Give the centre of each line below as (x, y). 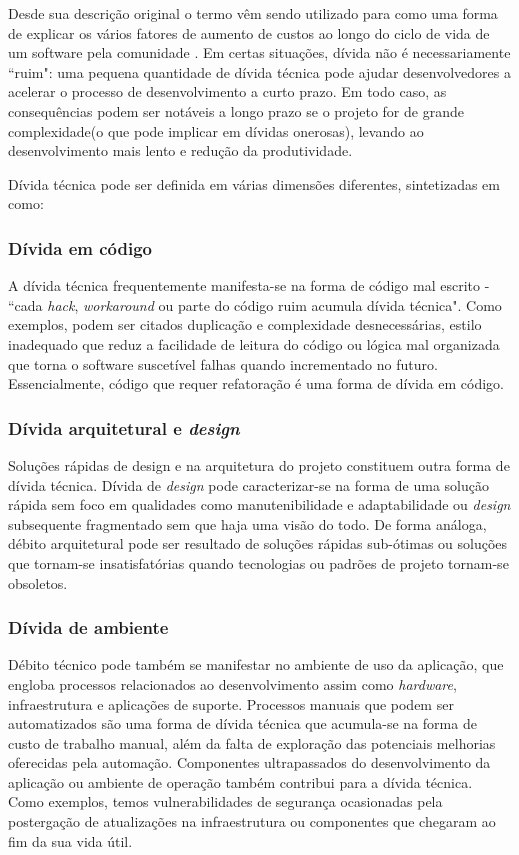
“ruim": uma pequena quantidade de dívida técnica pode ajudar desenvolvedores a (259, 71)
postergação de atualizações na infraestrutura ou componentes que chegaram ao (252, 821)
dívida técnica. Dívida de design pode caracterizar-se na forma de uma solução (248, 484)
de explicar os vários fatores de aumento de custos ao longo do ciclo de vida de (249, 32)
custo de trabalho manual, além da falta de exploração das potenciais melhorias (252, 742)
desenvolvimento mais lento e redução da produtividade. (180, 150)
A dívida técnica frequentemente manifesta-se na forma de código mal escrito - (249, 285)
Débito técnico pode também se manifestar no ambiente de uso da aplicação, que (256, 664)
